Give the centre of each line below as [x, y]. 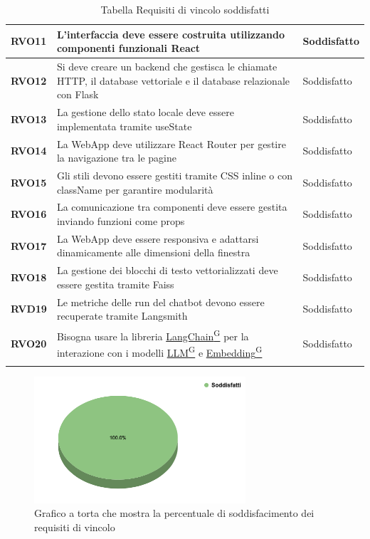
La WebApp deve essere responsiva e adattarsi [158, 238]
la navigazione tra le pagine [116, 158]
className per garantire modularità [135, 189]
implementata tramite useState [124, 126]
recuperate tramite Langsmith [122, 316]
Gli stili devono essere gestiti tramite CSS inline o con [174, 175]
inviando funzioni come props [121, 220]
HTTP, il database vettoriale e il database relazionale [173, 80]
